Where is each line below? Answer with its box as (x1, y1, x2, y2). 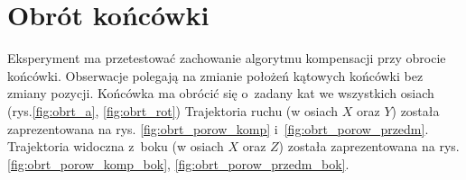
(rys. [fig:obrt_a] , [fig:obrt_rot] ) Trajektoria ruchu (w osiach (7, 101, 339, 120)
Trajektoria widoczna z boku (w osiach (7, 137, 224, 156)
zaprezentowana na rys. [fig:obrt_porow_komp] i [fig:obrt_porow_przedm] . (7, 119, 429, 138)
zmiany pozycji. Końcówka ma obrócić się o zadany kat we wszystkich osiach (7, 84, 434, 103)
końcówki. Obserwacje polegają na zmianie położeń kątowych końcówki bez (7, 66, 424, 85)
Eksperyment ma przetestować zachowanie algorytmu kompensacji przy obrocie (7, 49, 446, 67)
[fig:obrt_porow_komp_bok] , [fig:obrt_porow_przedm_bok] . (7, 154, 349, 173)
